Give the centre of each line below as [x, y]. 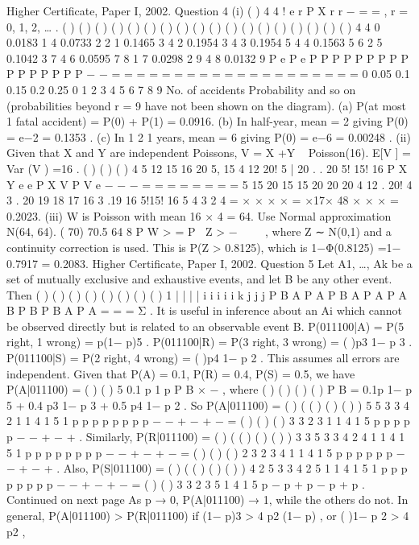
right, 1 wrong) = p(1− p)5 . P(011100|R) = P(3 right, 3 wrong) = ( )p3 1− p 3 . [209, 342]
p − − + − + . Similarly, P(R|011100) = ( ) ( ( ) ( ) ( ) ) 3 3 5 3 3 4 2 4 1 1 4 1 [206, 437]
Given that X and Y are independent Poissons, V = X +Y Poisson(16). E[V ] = [209, 153]
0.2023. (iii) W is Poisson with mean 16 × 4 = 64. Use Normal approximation [199, 215]
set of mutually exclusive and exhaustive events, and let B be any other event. [199, 279]
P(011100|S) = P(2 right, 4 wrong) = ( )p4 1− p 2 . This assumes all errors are [203, 358]
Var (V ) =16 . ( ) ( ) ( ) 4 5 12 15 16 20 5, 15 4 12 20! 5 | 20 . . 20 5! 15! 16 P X [207, 168]
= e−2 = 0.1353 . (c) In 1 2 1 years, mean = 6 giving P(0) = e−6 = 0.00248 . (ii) [209, 136]
